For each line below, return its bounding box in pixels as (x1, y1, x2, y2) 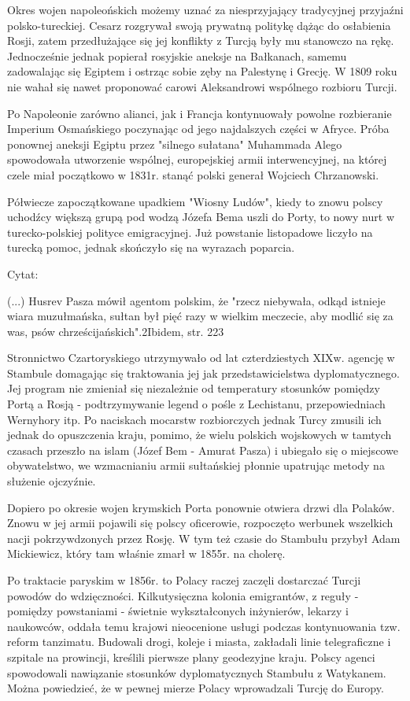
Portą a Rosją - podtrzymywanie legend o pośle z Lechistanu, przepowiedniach (7, 396, 386, 412)
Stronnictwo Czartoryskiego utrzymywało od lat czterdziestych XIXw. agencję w (7, 349, 395, 366)
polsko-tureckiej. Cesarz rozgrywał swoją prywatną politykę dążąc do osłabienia (7, 17, 391, 33)
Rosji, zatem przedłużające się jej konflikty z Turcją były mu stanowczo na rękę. (7, 32, 394, 49)
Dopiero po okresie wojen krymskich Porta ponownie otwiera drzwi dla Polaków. (7, 499, 395, 515)
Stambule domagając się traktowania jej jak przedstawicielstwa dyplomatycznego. (7, 364, 400, 381)
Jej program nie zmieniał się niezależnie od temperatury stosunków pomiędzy (7, 380, 380, 397)
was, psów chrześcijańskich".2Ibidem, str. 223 (7, 323, 224, 339)
